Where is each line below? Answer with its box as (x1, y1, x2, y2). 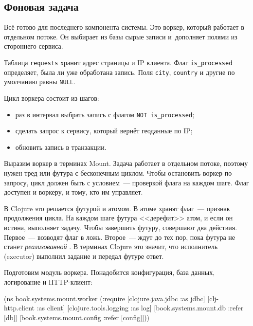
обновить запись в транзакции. (15, 142, 107, 152)
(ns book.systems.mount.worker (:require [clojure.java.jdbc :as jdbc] (4, 293, 205, 303)
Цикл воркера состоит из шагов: (4, 92, 99, 103)
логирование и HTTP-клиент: (4, 276, 92, 287)
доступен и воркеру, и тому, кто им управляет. (4, 187, 143, 197)
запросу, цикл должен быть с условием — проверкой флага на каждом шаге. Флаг (4, 177, 249, 187)
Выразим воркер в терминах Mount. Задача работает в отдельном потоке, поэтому (4, 158, 248, 168)
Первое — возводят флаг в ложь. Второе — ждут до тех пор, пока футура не (4, 232, 235, 242)
